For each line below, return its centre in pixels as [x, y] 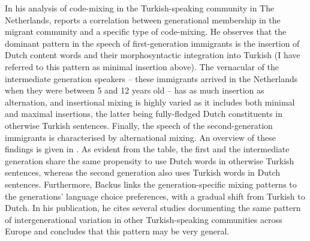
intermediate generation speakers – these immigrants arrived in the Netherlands [151, 78]
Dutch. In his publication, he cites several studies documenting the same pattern [153, 208]
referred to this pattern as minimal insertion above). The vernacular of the [142, 66]
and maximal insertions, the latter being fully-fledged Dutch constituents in [144, 114]
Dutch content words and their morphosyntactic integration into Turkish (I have [153, 55]
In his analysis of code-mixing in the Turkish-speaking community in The [140, 8]
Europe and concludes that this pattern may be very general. [117, 231]
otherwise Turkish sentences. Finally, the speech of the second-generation [139, 125]
